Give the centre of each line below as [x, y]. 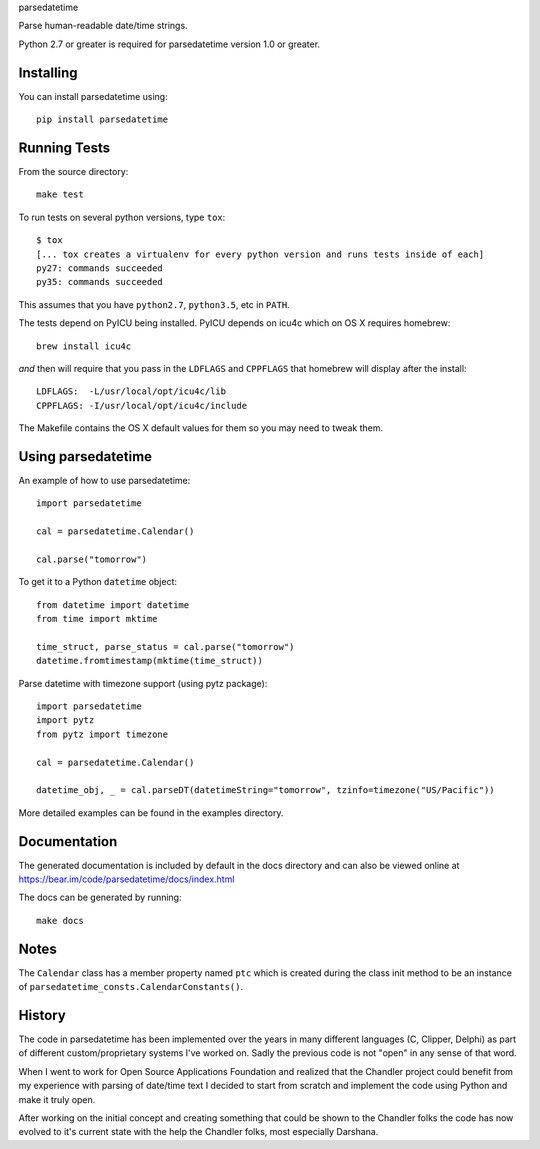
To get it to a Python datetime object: [98, 582]
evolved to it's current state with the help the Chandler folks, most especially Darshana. [198, 1132]
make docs [60, 920]
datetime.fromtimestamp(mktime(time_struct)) [150, 661]
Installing [48, 72]
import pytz [65, 720]
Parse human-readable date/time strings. [103, 26]
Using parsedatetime [85, 456]
